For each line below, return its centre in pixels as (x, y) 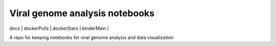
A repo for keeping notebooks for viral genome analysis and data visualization (91, 37)
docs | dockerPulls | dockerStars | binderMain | (59, 28)
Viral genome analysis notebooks (82, 13)
